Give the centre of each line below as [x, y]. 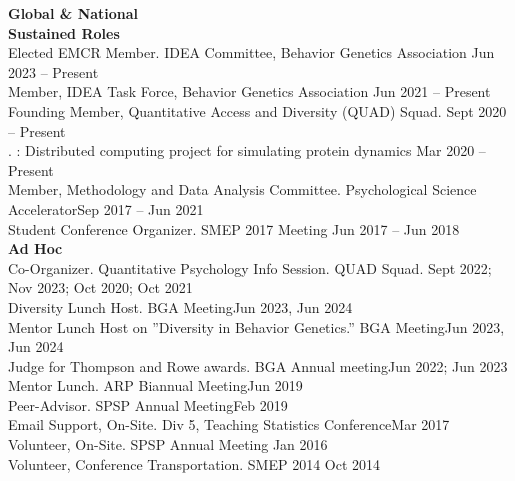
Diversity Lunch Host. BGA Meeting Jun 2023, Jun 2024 [180, 306]
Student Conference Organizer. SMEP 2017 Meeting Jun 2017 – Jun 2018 [234, 228]
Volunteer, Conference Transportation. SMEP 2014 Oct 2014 [194, 463]
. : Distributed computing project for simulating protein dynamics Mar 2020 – [247, 150]
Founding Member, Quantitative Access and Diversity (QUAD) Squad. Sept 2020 [257, 110]
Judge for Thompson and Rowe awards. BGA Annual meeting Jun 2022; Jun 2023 [258, 365]
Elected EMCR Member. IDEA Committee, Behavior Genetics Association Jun [251, 52]
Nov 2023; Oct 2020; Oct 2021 [100, 287]
